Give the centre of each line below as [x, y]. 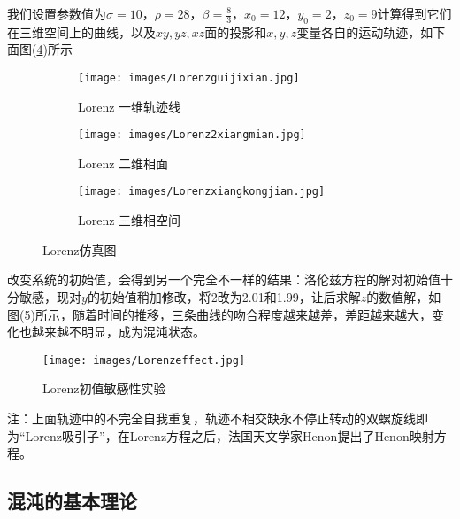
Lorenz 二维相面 [123, 163]
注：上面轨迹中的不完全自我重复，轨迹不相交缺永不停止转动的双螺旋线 [211, 418]
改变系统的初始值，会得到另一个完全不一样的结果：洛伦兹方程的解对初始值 [224, 279]
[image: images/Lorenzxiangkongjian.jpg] [202, 192]
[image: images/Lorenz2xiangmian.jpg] [192, 135]
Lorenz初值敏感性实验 [104, 388]
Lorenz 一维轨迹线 [130, 106]
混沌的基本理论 [72, 501]
